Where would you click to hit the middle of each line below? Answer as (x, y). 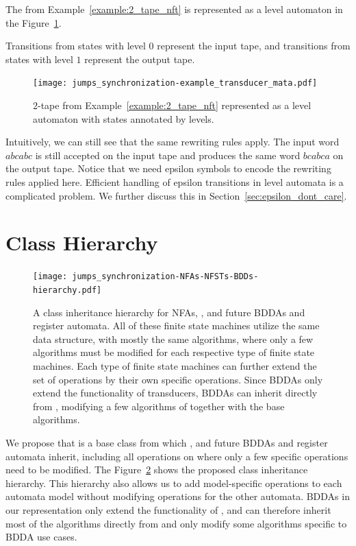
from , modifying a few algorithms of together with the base (159, 406)
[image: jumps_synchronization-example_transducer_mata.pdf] (175, 83)
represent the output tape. (140, 59)
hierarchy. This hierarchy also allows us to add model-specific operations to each (174, 483)
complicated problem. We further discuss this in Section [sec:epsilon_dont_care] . (176, 195)
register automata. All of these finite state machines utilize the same (176, 325)
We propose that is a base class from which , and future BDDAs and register (167, 442)
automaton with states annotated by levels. (124, 118)
